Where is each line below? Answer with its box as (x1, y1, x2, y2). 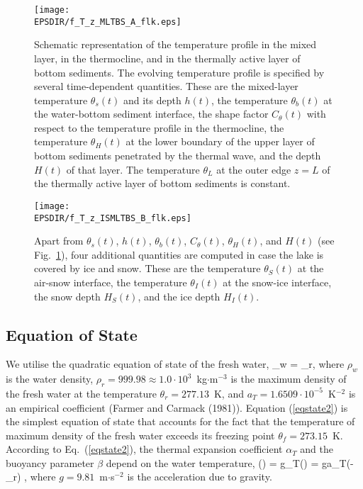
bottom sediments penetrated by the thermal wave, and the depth (34, 148, 321, 163)
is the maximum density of (230, 371, 347, 386)
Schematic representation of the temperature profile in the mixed (34, 37, 317, 52)
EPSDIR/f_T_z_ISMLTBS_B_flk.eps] (34, 213, 191, 223)
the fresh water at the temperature (6, 386, 157, 400)
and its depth (123, 92, 181, 107)
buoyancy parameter (6, 455, 94, 470)
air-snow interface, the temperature (34, 274, 187, 289)
